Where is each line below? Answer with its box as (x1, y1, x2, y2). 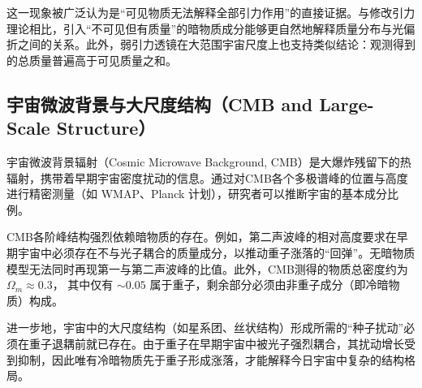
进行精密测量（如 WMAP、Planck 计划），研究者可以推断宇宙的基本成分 (6, 185, 388, 202)
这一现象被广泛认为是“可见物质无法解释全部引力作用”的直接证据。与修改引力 (6, 4, 416, 20)
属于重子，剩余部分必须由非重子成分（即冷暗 (149, 276, 389, 293)
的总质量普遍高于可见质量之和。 (6, 51, 177, 68)
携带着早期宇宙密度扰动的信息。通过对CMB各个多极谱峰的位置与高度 (40, 169, 408, 186)
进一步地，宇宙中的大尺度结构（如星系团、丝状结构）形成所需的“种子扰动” (6, 319, 404, 336)
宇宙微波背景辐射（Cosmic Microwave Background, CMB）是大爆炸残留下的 (6, 153, 400, 170)
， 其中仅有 (52, 276, 114, 293)
